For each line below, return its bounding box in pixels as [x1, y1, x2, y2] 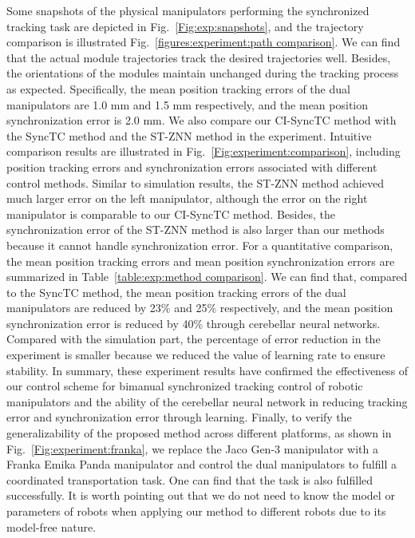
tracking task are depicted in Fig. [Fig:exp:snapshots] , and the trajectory [6, 18, 364, 34]
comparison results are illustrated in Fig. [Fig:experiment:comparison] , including [6, 143, 401, 160]
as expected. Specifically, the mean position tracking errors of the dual [6, 80, 350, 97]
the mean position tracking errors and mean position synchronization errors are [6, 252, 395, 269]
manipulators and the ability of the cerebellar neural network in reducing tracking [6, 393, 408, 409]
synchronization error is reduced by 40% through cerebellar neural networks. [6, 314, 381, 331]
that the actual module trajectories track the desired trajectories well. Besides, [6, 49, 391, 65]
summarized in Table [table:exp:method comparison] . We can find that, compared [6, 268, 408, 285]
